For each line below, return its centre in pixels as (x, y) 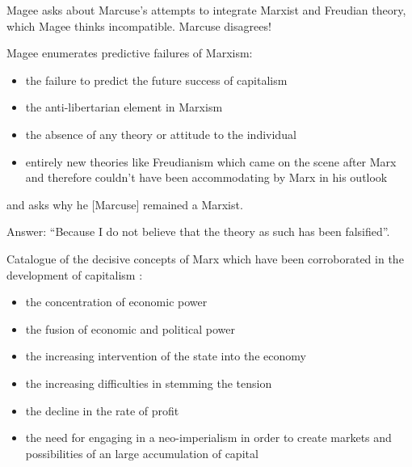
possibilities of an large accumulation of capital (142, 453)
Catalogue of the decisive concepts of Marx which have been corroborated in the (205, 258)
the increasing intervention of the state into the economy (166, 356)
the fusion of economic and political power (130, 328)
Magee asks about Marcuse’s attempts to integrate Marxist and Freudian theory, (206, 10)
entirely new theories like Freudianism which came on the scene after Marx (211, 161)
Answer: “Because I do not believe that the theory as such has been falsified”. (198, 231)
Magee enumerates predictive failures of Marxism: (130, 53)
